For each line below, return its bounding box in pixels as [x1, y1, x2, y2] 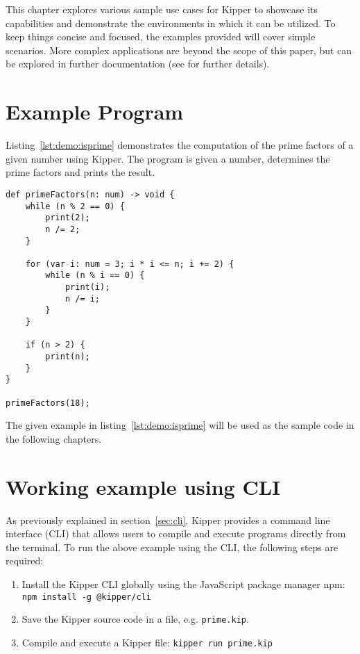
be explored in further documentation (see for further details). [6, 56, 270, 71]
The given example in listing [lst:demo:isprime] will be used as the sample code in [6, 418, 354, 432]
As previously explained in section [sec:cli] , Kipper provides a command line [6, 512, 330, 527]
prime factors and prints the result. [6, 165, 155, 179]
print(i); [65, 282, 110, 293]
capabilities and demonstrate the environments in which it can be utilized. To [6, 15, 336, 30]
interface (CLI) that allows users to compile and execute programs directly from [6, 526, 346, 541]
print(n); [45, 352, 90, 362]
